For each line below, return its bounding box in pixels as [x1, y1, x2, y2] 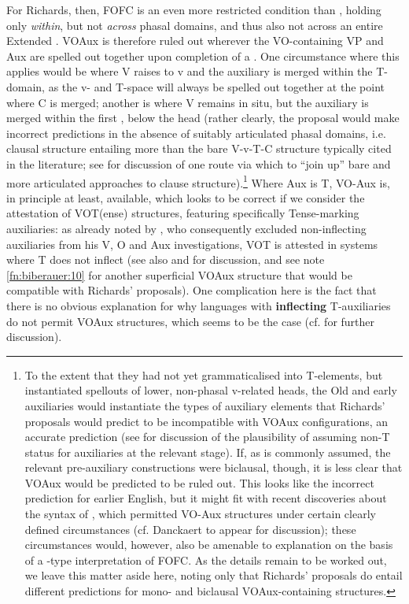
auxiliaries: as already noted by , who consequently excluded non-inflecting [6, 220, 367, 236]
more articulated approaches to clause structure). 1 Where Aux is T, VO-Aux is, [6, 172, 390, 191]
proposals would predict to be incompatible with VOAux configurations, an [24, 413, 389, 429]
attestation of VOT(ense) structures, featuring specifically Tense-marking [6, 205, 359, 221]
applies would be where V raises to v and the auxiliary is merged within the [6, 63, 373, 80]
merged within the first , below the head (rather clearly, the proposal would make [6, 109, 400, 126]
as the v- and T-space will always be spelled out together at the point [48, 78, 385, 94]
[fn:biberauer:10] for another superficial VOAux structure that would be [6, 266, 352, 283]
